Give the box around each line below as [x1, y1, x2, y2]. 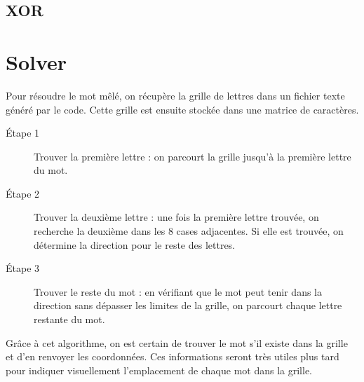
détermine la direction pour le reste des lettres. [34, 237, 236, 252]
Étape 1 [6, 125, 40, 140]
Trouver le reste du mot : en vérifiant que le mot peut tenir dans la [34, 284, 322, 299]
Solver [6, 47, 67, 76]
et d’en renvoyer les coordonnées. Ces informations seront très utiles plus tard [6, 349, 339, 364]
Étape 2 [6, 186, 40, 200]
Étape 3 [6, 261, 40, 275]
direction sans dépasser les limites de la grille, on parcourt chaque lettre [34, 298, 342, 313]
